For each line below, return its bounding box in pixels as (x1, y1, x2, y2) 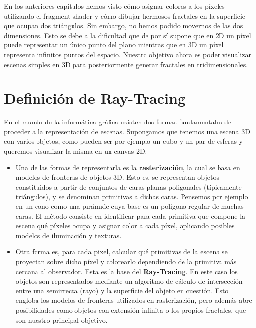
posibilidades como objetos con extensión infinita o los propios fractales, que (15, 304, 246, 315)
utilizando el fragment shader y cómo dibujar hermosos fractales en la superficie (4, 10, 246, 21)
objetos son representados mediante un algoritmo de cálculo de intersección (15, 276, 243, 286)
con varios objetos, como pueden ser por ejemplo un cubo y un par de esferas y (4, 136, 243, 146)
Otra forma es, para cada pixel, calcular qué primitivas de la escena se (15, 246, 228, 257)
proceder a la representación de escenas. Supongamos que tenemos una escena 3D (4, 126, 250, 136)
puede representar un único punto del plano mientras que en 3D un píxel (4, 40, 224, 50)
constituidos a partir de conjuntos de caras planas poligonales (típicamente (15, 181, 242, 192)
